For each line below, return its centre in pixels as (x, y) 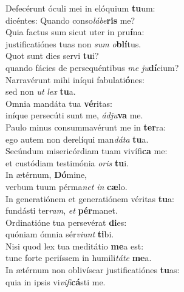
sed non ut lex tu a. (41, 91)
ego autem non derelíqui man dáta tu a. (77, 139)
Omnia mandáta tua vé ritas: (59, 103)
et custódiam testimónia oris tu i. (67, 162)
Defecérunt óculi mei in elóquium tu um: (80, 8)
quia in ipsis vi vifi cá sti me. (56, 281)
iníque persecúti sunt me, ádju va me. (74, 115)
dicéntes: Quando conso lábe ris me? (70, 20)
